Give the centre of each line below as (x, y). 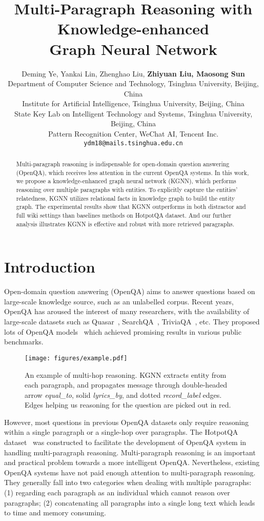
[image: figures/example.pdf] (76, 358)
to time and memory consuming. (55, 513)
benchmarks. (24, 342)
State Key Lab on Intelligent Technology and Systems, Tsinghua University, (133, 113)
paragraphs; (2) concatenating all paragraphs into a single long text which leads (130, 502)
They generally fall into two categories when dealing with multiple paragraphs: (128, 482)
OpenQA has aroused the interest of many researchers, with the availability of (127, 311)
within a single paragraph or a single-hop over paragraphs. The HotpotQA (121, 432)
